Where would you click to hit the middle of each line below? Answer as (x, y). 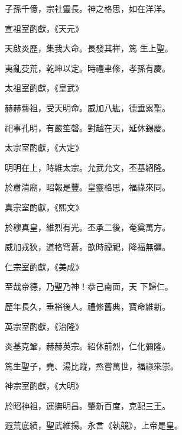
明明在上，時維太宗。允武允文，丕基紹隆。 (87, 167)
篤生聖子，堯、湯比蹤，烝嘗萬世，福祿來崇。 (92, 366)
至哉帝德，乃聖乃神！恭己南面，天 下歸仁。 (89, 286)
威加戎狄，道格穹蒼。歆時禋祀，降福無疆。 (87, 247)
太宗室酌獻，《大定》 (44, 147)
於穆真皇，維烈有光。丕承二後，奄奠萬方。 (87, 227)
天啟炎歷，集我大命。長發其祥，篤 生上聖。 (89, 48)
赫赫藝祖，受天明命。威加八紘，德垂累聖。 (87, 107)
